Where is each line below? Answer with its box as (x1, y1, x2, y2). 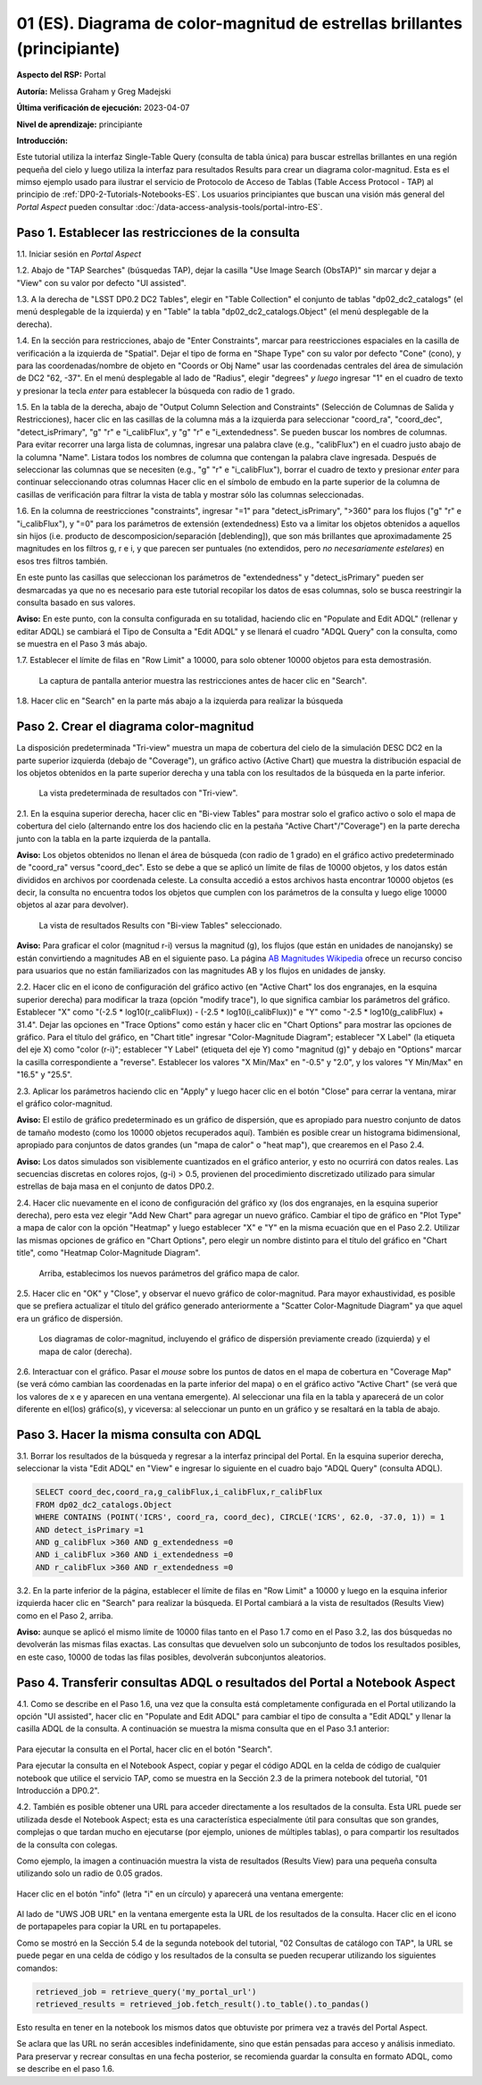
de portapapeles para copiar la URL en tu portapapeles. (16, 1921, 221, 1932)
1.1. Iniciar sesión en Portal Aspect (16, 248, 142, 259)
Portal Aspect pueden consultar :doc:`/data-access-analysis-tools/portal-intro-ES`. (16, 201, 323, 212)
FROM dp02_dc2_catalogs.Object (35, 1500, 173, 1509)
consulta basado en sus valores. (16, 597, 136, 608)
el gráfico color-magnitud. (16, 1097, 113, 1108)
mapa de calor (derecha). (38, 1346, 133, 1357)
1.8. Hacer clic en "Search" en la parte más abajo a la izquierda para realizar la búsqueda (16, 695, 344, 706)
